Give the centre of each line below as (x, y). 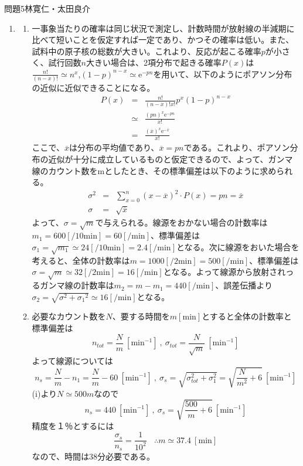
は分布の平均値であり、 (114, 147)
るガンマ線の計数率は (73, 285)
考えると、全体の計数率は (81, 260)
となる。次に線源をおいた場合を (238, 246)
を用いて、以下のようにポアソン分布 (223, 74)
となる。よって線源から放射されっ (229, 272)
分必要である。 (126, 456)
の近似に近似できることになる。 (93, 88)
